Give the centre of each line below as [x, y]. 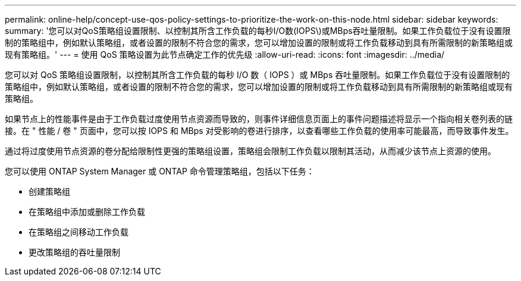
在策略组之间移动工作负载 [79, 232]
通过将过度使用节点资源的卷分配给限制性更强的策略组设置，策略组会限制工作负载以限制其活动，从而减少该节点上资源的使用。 [250, 151]
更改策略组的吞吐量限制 [74, 252]
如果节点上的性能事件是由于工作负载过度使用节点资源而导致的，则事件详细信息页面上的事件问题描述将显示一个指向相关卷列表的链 [259, 119]
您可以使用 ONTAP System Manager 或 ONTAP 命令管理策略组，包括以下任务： [160, 171]
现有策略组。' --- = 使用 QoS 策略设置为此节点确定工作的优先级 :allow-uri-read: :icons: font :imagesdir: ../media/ [225, 54]
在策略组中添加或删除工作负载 [87, 212]
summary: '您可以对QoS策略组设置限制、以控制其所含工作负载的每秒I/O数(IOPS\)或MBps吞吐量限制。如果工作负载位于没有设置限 [258, 31]
